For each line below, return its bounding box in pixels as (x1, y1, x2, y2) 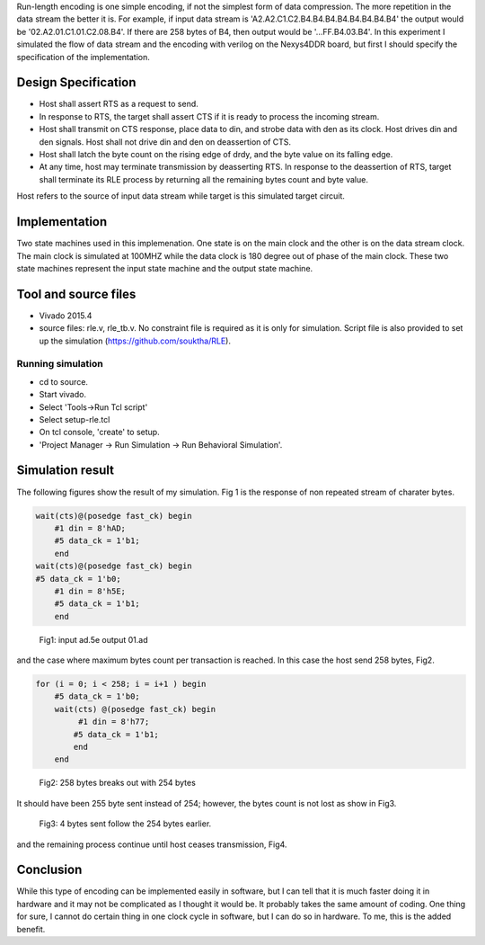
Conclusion (16, 862, 83, 878)
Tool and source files (16, 286, 137, 301)
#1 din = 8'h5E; (54, 585, 126, 596)
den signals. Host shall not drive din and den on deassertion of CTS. (39, 136, 292, 147)
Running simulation (16, 358, 103, 370)
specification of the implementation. (16, 51, 150, 62)
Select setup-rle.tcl (39, 414, 110, 424)
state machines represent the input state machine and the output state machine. (16, 263, 313, 273)
